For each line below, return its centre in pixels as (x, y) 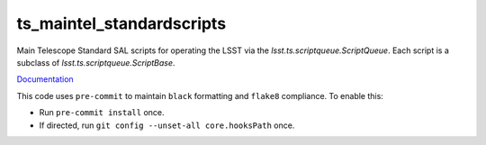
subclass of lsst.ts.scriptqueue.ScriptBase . (96, 62)
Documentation (45, 79)
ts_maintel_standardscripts (121, 23)
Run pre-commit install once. (102, 113)
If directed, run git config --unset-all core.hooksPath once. (167, 125)
